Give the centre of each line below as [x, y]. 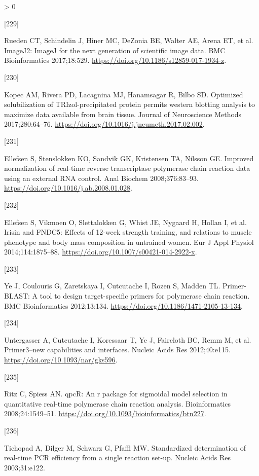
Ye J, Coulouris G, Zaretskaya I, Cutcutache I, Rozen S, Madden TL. [112, 286]
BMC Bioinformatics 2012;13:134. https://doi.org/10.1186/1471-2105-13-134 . [123, 305]
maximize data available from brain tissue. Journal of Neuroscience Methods [123, 114]
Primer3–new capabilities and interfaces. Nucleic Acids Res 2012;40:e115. [117, 350]
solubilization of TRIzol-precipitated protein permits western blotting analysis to [130, 104]
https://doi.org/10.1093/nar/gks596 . [61, 360]
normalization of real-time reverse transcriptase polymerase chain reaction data [127, 168]
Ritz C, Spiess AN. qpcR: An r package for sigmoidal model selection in [116, 394]
